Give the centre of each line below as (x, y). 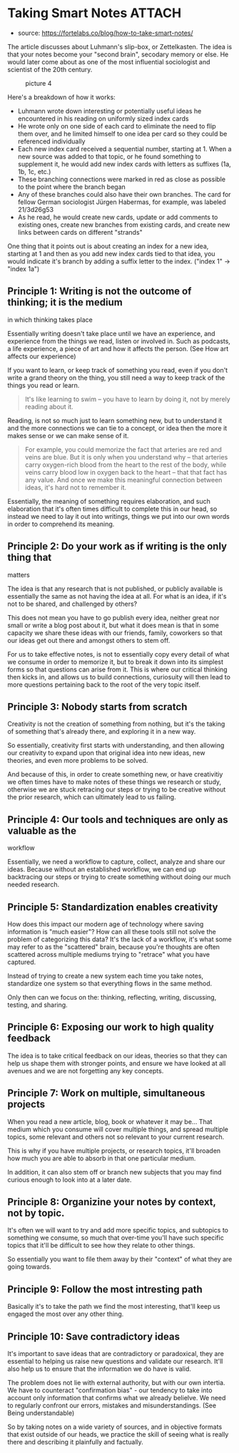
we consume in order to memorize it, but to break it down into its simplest (115, 662)
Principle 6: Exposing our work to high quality (111, 1027)
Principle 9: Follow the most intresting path (105, 1289)
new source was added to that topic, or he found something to (109, 156)
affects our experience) (42, 356)
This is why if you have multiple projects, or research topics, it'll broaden (114, 1150)
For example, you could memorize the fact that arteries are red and (123, 449)
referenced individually (51, 141)
